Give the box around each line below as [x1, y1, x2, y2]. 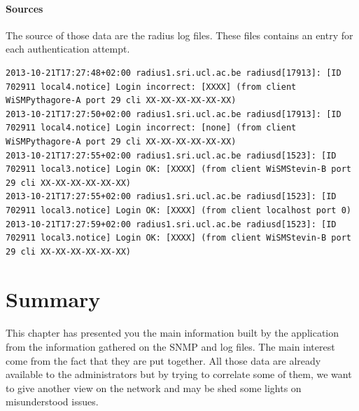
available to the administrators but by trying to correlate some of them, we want [6, 367, 352, 382]
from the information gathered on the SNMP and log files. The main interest [6, 339, 335, 354]
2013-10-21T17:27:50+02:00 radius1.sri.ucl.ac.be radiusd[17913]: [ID [6, 109, 342, 119]
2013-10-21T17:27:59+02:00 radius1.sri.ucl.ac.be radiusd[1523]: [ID [6, 219, 337, 229]
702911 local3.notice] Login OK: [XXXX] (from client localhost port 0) [6, 205, 351, 215]
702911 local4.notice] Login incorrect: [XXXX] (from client [6, 81, 297, 92]
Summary [6, 285, 101, 314]
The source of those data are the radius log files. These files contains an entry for [6, 27, 353, 42]
